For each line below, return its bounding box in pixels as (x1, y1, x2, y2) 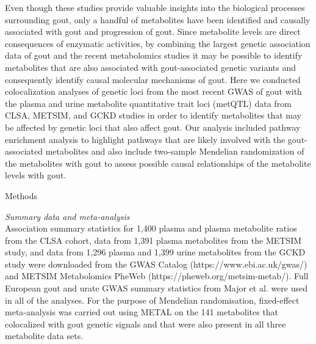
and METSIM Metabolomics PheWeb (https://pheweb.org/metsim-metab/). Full (5, 269, 309, 282)
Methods (5, 189, 37, 202)
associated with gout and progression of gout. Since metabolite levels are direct (5, 25, 301, 38)
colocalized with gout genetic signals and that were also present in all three (5, 317, 286, 330)
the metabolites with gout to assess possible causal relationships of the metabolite (5, 156, 311, 169)
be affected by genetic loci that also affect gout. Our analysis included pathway (5, 120, 301, 133)
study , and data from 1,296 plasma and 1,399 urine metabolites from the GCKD (5, 246, 306, 258)
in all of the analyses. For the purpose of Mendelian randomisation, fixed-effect (5, 293, 300, 306)
